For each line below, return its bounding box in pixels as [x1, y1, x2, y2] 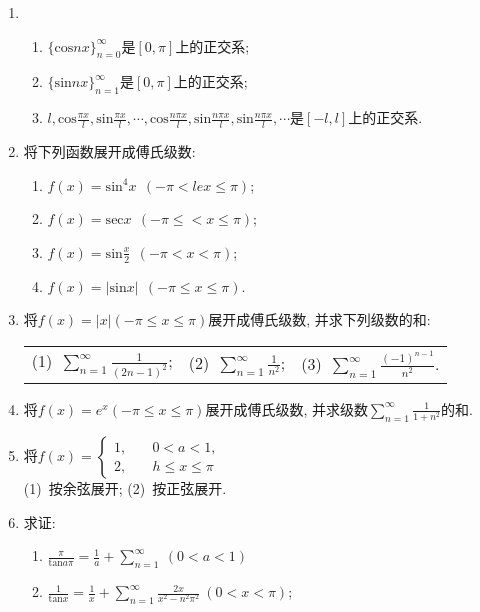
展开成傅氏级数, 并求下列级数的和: [208, 309, 431, 330]
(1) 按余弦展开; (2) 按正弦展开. [23, 478, 227, 499]
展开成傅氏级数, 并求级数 [205, 398, 368, 419]
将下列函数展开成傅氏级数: [23, 141, 196, 162]
